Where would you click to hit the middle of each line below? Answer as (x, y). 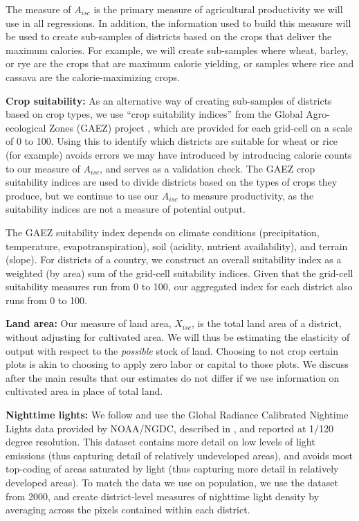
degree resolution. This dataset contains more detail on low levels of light (160, 442)
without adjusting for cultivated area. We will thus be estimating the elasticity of (178, 337)
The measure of (38, 9)
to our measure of (43, 168)
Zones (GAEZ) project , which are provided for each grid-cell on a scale (201, 127)
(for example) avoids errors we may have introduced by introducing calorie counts (179, 154)
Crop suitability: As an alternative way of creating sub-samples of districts (169, 100)
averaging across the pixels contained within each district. (128, 510)
